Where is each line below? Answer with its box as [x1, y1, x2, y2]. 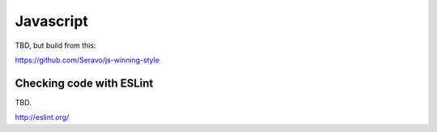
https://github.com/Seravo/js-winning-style [15, 55, 160, 65]
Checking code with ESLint [15, 76, 154, 90]
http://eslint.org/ [15, 113, 70, 122]
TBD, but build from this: [15, 40, 96, 50]
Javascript [15, 12, 89, 30]
